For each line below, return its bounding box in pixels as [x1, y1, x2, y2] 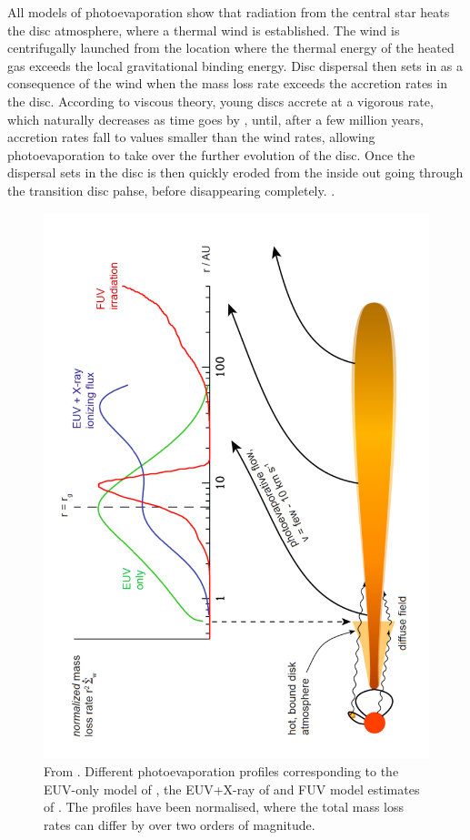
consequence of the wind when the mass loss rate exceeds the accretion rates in [7, 74, 447, 93]
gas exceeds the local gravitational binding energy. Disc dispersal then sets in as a [7, 56, 464, 75]
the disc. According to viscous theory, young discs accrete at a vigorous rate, [7, 91, 434, 110]
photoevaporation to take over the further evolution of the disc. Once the [7, 145, 415, 164]
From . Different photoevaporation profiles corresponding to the [44, 762, 399, 781]
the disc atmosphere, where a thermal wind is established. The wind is [7, 20, 400, 39]
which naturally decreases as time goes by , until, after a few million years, [7, 109, 424, 128]
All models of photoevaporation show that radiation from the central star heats [7, 3, 450, 21]
